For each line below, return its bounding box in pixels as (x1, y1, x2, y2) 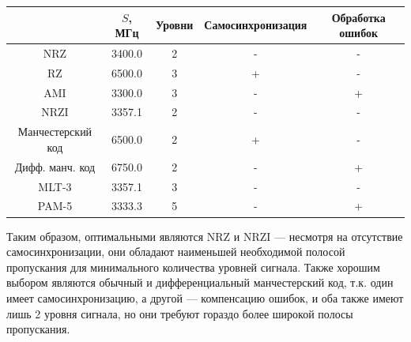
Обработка (331, 9, 386, 25)
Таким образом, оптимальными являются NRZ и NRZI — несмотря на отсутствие (6, 227, 403, 244)
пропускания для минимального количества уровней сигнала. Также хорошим (6, 258, 380, 275)
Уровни (156, 17, 194, 33)
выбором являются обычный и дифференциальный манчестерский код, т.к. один (6, 274, 394, 291)
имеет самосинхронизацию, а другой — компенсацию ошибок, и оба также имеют (6, 289, 404, 306)
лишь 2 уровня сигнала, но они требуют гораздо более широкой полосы (6, 305, 353, 321)
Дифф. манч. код (14, 158, 96, 175)
